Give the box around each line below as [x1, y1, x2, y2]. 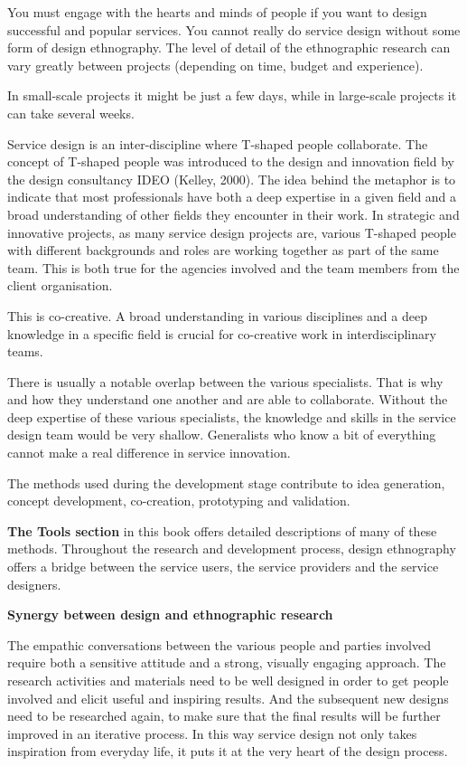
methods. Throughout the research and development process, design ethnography [7, 539, 456, 558]
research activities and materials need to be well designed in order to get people [7, 671, 449, 689]
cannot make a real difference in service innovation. [7, 443, 291, 462]
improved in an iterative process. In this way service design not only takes [7, 723, 417, 742]
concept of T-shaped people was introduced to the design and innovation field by [7, 152, 454, 171]
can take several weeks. [7, 103, 135, 122]
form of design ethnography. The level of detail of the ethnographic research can [7, 38, 451, 57]
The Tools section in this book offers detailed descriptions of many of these [7, 521, 437, 540]
